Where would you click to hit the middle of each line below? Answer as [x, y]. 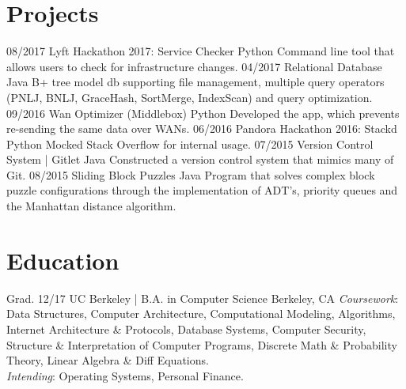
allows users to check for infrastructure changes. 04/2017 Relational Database [194, 66]
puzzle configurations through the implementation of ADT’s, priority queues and [202, 190]
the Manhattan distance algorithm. [91, 206]
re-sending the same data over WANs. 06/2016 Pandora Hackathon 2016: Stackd [202, 128]
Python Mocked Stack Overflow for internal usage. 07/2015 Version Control [190, 144]
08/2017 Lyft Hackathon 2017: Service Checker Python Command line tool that [201, 51]
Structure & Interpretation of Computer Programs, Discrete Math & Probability [202, 344]
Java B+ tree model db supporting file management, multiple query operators [195, 82]
